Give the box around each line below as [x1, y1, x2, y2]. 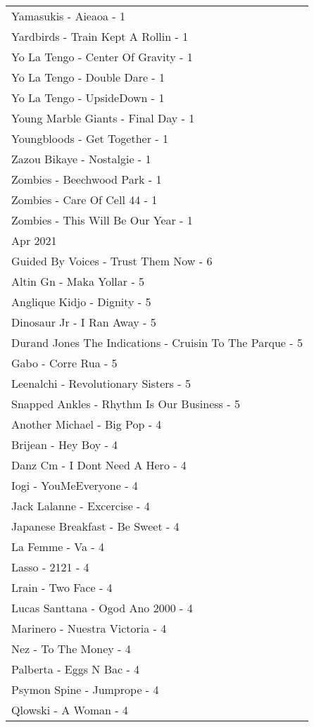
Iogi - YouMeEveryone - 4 [11, 477, 138, 493]
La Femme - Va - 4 [11, 538, 104, 555]
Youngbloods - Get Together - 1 [11, 130, 168, 146]
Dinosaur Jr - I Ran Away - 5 [11, 314, 156, 330]
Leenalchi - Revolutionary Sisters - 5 [11, 375, 191, 391]
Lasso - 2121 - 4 [11, 559, 89, 575]
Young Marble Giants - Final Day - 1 [11, 110, 195, 126]
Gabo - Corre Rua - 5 [11, 355, 118, 371]
